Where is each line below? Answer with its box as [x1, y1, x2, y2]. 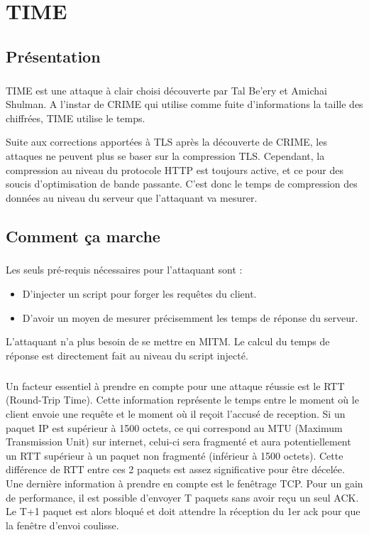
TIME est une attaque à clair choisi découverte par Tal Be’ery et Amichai [6, 82, 327, 97]
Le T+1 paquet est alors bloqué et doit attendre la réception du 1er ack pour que [6, 504, 360, 519]
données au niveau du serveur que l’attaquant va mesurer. [6, 190, 258, 205]
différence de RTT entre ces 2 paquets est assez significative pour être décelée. [6, 462, 345, 477]
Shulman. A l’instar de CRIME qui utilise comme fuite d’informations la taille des [6, 97, 363, 112]
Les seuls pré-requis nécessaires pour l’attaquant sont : [6, 262, 243, 277]
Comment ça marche [6, 225, 160, 247]
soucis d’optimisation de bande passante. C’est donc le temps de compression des [6, 176, 358, 191]
